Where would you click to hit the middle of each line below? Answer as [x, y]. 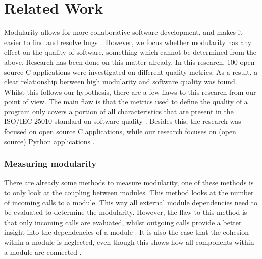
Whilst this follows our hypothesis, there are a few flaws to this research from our [130, 91]
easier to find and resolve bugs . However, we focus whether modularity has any [128, 42]
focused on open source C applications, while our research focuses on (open [120, 131]
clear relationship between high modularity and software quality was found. [121, 82]
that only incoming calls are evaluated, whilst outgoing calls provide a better [123, 222]
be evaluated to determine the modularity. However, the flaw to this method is [126, 212]
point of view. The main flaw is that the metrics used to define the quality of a [126, 101]
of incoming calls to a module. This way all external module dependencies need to [131, 202]
